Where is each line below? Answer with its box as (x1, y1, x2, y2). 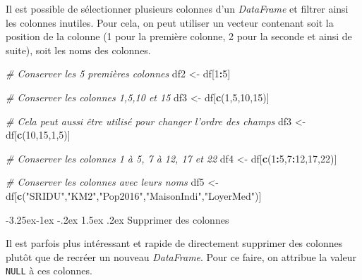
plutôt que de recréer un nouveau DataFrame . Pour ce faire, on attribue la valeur (6, 249, 356, 264)
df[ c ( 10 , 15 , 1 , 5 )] (6, 127, 71, 142)
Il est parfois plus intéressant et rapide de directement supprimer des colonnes (6, 236, 343, 250)
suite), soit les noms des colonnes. (6, 42, 151, 57)
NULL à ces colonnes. (6, 263, 92, 278)
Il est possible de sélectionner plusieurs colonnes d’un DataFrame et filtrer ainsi (6, 1, 349, 15)
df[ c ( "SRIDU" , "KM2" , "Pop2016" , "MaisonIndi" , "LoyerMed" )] (6, 188, 262, 203)
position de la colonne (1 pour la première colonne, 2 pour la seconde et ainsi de (6, 29, 352, 44)
